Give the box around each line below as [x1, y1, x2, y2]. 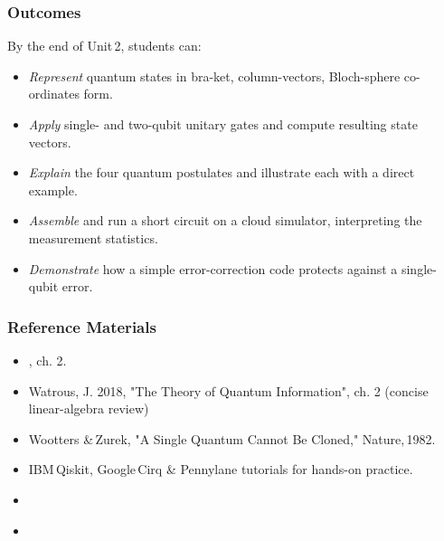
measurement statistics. [28, 228, 158, 247]
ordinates [28, 84, 80, 103]
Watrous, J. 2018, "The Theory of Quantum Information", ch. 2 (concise [28, 381, 429, 400]
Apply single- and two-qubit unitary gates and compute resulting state [28, 115, 418, 133]
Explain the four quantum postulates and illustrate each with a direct [28, 163, 415, 182]
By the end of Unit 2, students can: [7, 36, 202, 55]
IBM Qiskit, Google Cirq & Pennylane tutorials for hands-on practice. [28, 460, 413, 479]
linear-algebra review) [28, 399, 149, 418]
